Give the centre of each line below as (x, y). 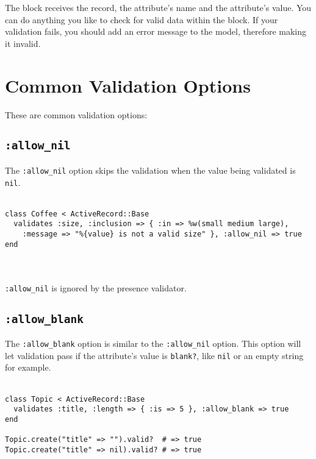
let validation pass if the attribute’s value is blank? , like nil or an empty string (154, 355)
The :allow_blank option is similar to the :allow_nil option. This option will (153, 343)
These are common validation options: (76, 114)
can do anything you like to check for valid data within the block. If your (142, 19)
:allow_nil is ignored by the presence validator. (96, 287)
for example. (28, 367)
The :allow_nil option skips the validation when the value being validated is (150, 170)
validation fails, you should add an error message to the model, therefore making (156, 31)
